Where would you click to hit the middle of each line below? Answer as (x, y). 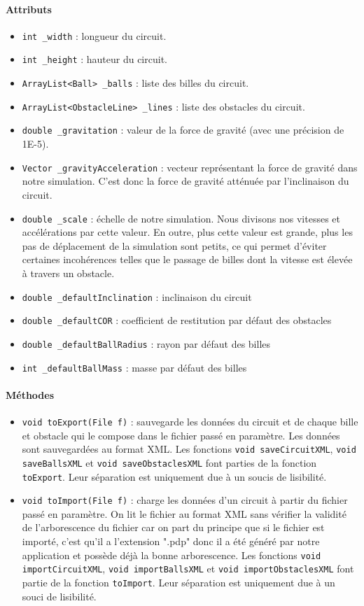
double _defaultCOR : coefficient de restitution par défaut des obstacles (177, 320)
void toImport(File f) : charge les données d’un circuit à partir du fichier (185, 500)
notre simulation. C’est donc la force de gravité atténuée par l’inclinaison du (185, 181)
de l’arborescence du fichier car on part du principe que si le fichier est (173, 527)
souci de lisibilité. (59, 596)
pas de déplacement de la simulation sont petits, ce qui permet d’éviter (174, 245)
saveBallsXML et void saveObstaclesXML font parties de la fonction (169, 462)
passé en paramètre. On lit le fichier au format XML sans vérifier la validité (184, 513)
